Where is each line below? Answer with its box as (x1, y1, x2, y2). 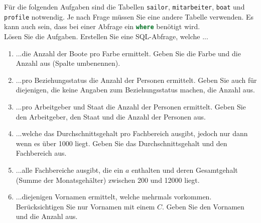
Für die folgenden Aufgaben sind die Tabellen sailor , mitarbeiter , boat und (4, 2, 245, 12)
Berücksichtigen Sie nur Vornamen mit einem (16, 201, 155, 211)
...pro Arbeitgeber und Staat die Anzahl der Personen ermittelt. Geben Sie (16, 101, 246, 111)
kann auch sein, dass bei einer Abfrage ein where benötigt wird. (4, 21, 200, 32)
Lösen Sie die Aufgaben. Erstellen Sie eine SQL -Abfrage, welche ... (4, 31, 208, 41)
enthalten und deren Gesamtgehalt (131, 164, 238, 175)
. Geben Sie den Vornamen (162, 201, 244, 211)
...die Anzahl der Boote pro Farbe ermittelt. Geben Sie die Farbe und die (16, 48, 241, 58)
